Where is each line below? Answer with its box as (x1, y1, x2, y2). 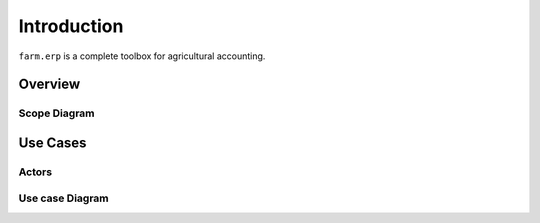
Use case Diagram (18, 191, 109, 205)
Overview (18, 76, 81, 93)
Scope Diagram (18, 106, 95, 120)
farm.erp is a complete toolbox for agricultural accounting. (18, 50, 266, 62)
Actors (18, 165, 53, 179)
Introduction (18, 15, 124, 37)
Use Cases (18, 134, 87, 151)
